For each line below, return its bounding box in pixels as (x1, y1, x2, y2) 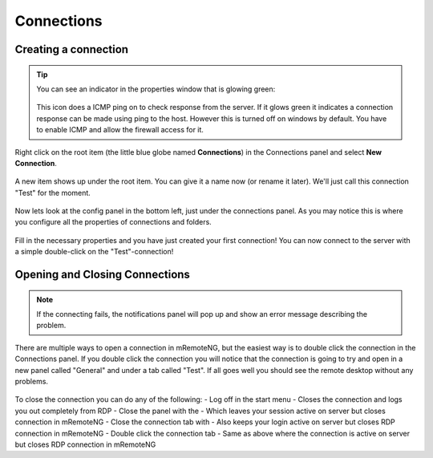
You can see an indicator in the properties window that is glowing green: (36, 84, 276, 94)
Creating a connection (14, 43, 128, 56)
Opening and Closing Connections (14, 268, 190, 282)
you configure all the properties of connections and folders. (14, 217, 212, 227)
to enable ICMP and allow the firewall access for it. (36, 125, 204, 135)
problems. (14, 377, 48, 386)
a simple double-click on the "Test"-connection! (14, 247, 174, 257)
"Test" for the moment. (14, 188, 91, 197)
